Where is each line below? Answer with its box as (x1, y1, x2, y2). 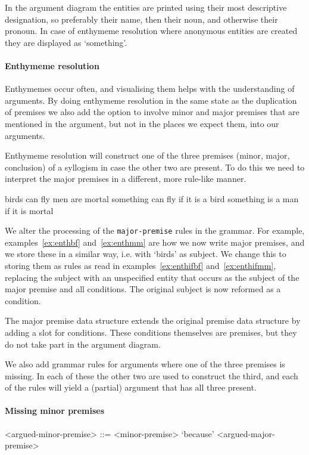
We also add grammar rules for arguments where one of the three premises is (5, 358, 285, 370)
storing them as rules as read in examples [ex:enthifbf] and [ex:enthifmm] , (5, 259, 276, 271)
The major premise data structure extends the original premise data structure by (5, 314, 301, 327)
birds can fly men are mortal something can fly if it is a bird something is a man (5, 192, 299, 205)
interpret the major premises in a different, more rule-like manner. (5, 172, 246, 185)
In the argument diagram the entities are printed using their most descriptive (5, 1, 287, 13)
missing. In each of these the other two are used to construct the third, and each (5, 369, 298, 382)
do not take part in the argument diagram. (5, 338, 161, 350)
